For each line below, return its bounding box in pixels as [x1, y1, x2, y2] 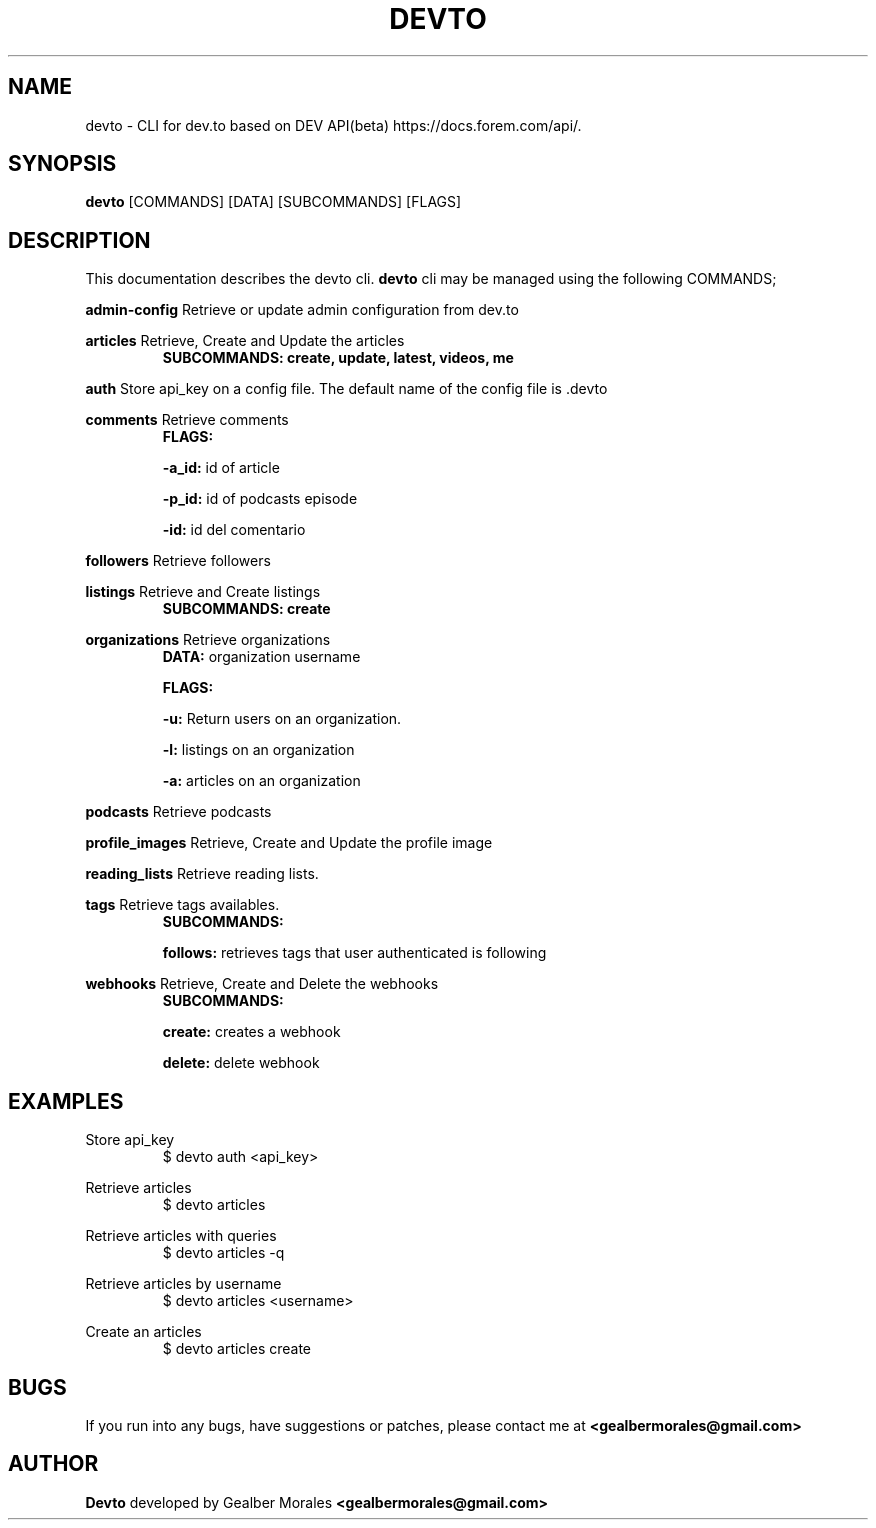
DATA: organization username [162, 648, 361, 666]
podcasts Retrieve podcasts [85, 803, 272, 821]
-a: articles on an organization [162, 772, 361, 790]
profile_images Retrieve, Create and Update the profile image [85, 834, 493, 852]
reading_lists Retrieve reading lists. [85, 865, 319, 883]
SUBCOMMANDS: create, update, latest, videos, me [162, 349, 514, 367]
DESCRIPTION [8, 227, 151, 253]
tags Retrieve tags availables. [85, 896, 280, 914]
